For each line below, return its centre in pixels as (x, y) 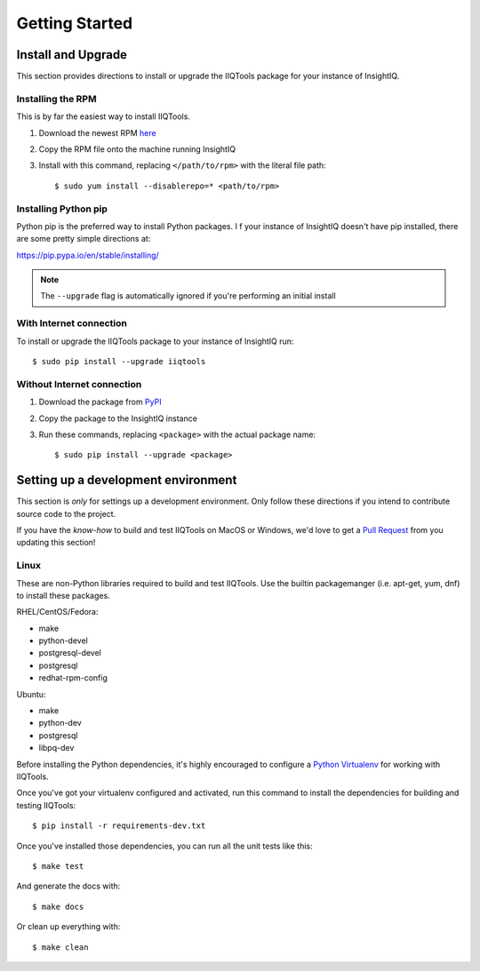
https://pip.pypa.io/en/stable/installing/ (88, 255)
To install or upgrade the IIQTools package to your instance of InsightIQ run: (155, 341)
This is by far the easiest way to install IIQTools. (104, 116)
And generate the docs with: (68, 886)
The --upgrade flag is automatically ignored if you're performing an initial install (188, 296)
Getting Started (75, 23)
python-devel (63, 641)
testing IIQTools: (46, 805)
